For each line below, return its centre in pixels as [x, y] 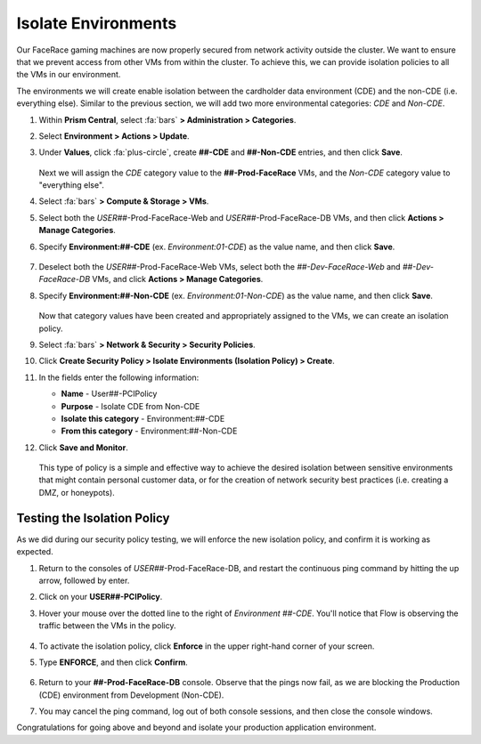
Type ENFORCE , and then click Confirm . [113, 662]
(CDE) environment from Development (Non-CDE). [131, 695]
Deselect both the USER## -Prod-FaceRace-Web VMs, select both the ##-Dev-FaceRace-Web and [220, 267]
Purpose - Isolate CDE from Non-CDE [130, 406]
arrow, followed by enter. [84, 580]
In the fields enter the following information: [119, 377]
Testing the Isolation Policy [93, 518]
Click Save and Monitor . [83, 447]
